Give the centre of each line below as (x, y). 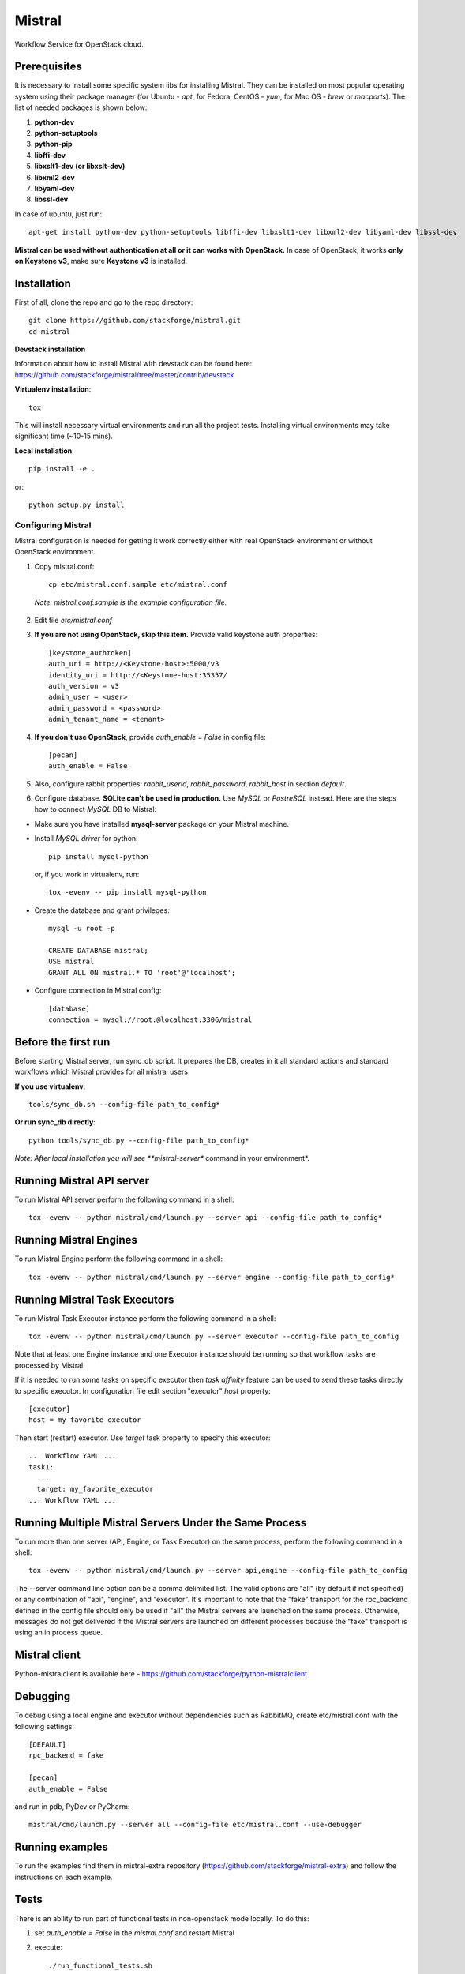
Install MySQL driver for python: (86, 839)
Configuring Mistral (53, 525)
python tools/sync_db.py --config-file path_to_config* (139, 1140)
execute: (49, 1947)
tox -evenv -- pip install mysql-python (127, 893)
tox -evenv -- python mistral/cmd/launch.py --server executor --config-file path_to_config (214, 1337)
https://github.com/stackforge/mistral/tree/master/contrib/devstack (124, 374)
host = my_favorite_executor (85, 1420)
